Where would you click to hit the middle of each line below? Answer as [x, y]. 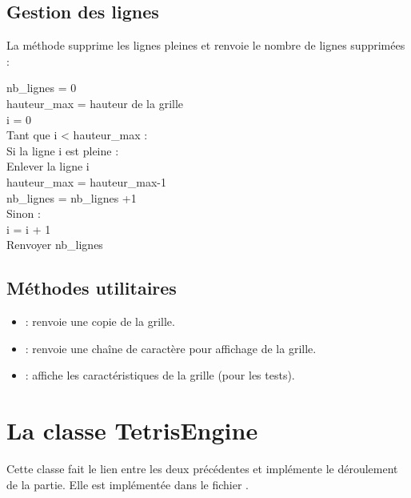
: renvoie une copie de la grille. [100, 321]
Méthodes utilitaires [92, 288]
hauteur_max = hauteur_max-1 [86, 181]
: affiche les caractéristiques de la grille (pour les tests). [160, 375]
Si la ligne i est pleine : [63, 150]
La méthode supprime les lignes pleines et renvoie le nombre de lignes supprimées [206, 45]
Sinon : [24, 213]
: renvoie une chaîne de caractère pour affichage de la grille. [171, 348]
